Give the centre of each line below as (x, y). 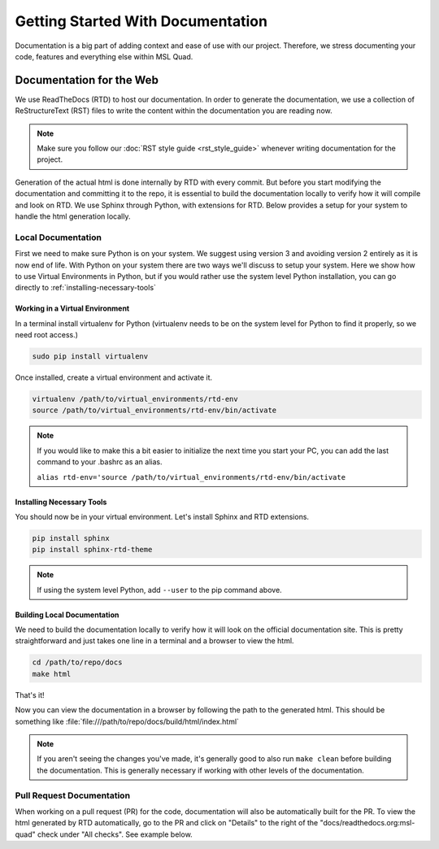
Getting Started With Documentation (141, 21)
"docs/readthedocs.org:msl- (367, 823)
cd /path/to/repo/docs (77, 662)
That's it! (30, 694)
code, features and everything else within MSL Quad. (104, 56)
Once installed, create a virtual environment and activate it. (114, 377)
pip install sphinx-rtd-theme (92, 550)
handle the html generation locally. (73, 216)
